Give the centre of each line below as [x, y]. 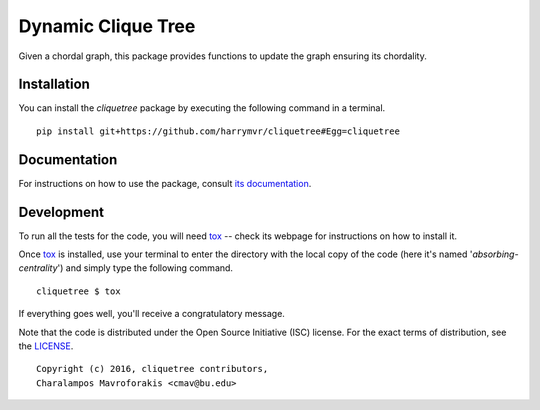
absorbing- [495, 254]
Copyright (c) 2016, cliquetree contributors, [152, 369]
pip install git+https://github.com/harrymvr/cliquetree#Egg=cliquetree [218, 131]
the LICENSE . [46, 346]
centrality [38, 268]
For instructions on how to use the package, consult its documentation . [165, 183]
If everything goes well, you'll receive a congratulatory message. [151, 314]
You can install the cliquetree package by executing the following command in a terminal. [202, 108]
